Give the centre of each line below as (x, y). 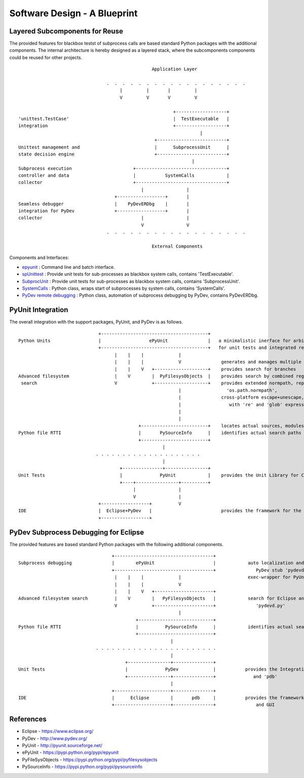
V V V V (159, 97)
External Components (177, 246)
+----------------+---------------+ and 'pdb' (201, 676)
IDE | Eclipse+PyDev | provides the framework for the (160, 511)
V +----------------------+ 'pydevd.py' (200, 606)
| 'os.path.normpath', (228, 390)
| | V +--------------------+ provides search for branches (205, 369)
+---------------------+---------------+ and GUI (193, 705)
